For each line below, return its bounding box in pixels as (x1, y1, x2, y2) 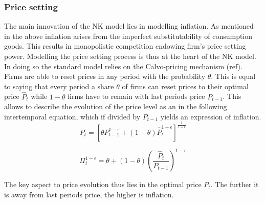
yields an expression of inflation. (160, 111, 261, 121)
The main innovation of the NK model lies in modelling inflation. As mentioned (4, 21, 254, 31)
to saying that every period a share (4, 80, 114, 91)
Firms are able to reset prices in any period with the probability (4, 71, 206, 82)
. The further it (210, 179, 259, 190)
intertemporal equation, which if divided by (4, 111, 141, 121)
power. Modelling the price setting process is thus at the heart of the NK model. (4, 51, 256, 61)
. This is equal (211, 71, 256, 82)
